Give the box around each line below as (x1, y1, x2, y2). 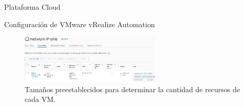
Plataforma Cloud (4, 2, 61, 12)
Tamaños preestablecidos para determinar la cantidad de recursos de (25, 83, 240, 94)
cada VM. (25, 94, 55, 104)
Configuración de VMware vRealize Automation (4, 18, 155, 29)
